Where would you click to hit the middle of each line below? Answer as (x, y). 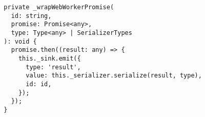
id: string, (31, 16)
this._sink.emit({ (49, 58)
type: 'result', (53, 67)
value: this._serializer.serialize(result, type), (114, 76)
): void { (20, 41)
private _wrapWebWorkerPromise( (59, 7)
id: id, (39, 84)
